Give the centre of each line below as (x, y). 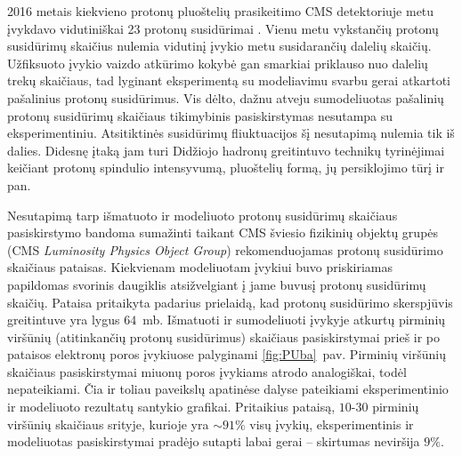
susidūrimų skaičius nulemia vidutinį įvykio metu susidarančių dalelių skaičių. (219, 46)
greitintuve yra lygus (64, 320)
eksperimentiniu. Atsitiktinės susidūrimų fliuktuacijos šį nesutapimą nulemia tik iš (231, 133)
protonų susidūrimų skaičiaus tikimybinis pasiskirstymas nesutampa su (200, 115)
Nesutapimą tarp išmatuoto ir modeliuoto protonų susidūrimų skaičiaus (203, 215)
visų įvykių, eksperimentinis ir (332, 424)
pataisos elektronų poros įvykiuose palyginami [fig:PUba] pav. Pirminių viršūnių (227, 354)
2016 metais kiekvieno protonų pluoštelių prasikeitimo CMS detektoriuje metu (221, 11)
